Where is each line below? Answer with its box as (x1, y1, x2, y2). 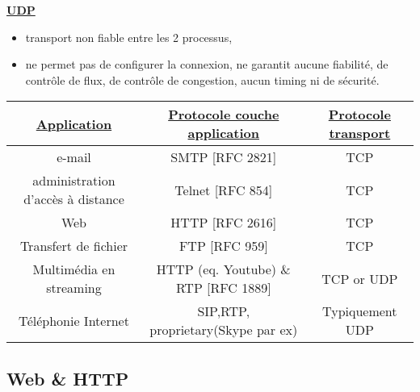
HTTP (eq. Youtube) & (156, 260, 291, 279)
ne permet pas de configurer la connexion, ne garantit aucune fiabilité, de (25, 56, 388, 73)
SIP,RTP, (197, 302, 250, 321)
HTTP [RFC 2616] (170, 213, 277, 232)
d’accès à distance (23, 190, 124, 209)
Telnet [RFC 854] (174, 180, 273, 199)
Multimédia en (32, 260, 115, 279)
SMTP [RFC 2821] (170, 148, 277, 167)
